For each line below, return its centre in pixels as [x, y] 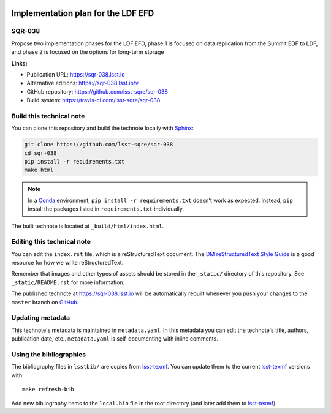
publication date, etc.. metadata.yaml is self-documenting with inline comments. [115, 339]
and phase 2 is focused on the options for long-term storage [88, 52]
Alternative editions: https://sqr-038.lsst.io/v [83, 83]
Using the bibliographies [48, 354]
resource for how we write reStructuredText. [67, 263]
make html [39, 170]
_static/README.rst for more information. [68, 282]
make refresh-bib [48, 390]
